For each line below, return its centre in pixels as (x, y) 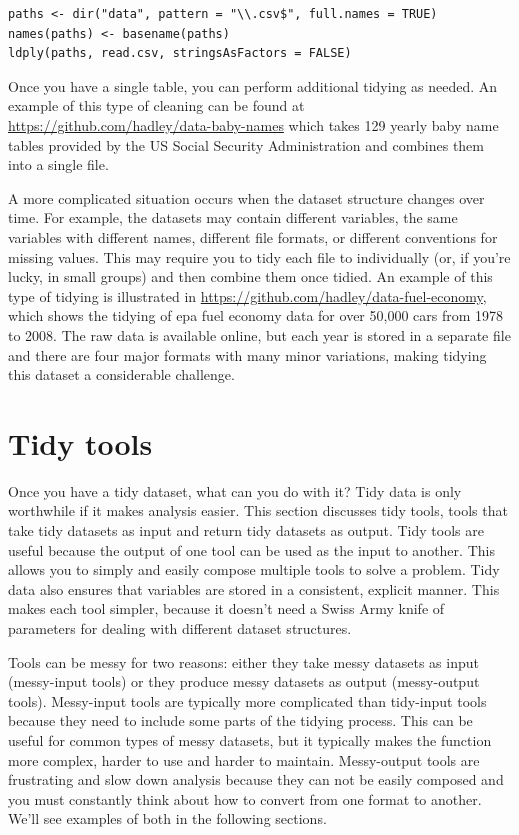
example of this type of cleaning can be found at (156, 105)
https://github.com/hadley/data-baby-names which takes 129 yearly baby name (253, 124)
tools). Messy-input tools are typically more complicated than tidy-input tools (247, 700)
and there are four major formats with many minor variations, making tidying (247, 354)
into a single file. (58, 164)
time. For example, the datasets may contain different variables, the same (233, 217)
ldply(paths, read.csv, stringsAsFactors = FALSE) (180, 53)
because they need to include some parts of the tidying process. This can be (240, 720)
